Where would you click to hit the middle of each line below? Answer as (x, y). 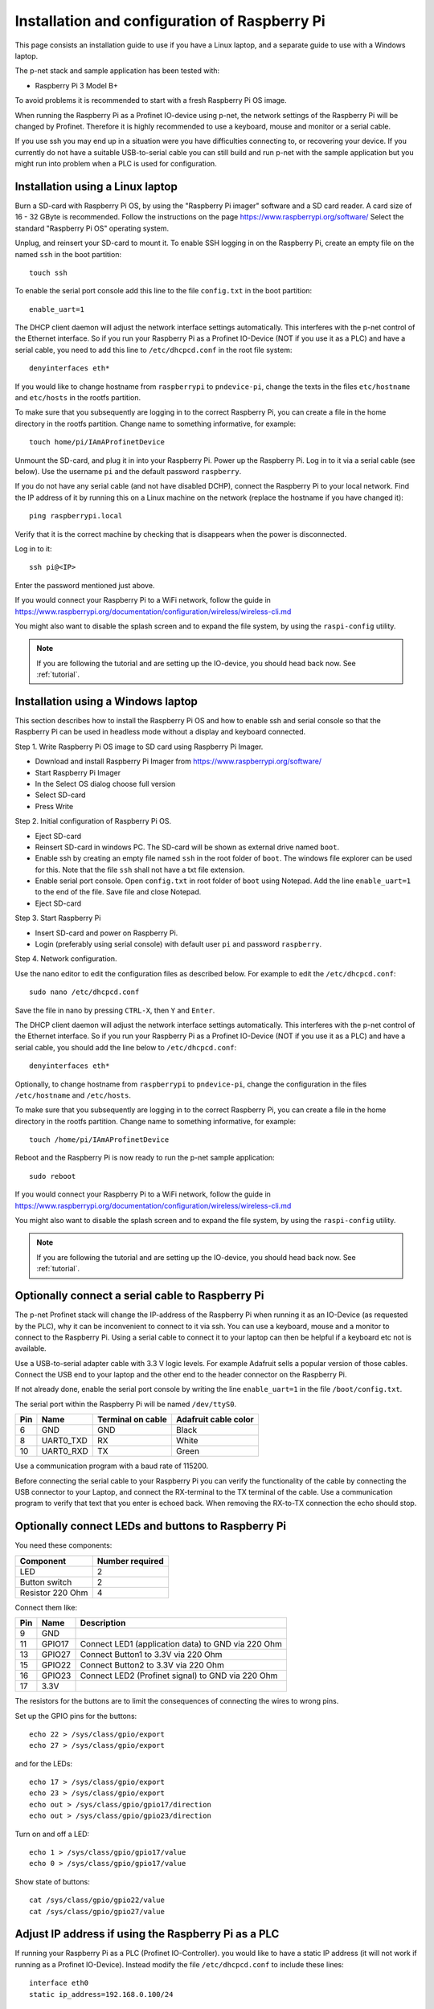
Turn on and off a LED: (52, 1834)
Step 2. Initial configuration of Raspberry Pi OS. (93, 821)
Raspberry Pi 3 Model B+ (76, 85)
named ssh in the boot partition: (68, 254)
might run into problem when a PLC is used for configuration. (116, 164)
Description (103, 1623)
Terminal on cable (133, 1420)
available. (31, 1348)
